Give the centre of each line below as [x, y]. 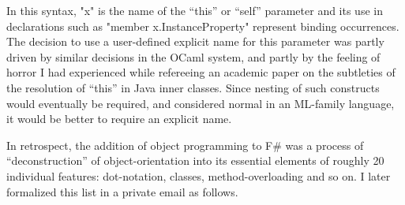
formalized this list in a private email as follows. [122, 191]
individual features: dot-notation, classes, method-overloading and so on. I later [199, 175]
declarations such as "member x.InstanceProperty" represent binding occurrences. [203, 26]
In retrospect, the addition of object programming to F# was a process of [185, 145]
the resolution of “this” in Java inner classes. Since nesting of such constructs [193, 87]
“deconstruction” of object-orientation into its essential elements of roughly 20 [195, 160]
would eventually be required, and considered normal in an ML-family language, [201, 103]
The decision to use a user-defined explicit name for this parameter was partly [195, 41]
